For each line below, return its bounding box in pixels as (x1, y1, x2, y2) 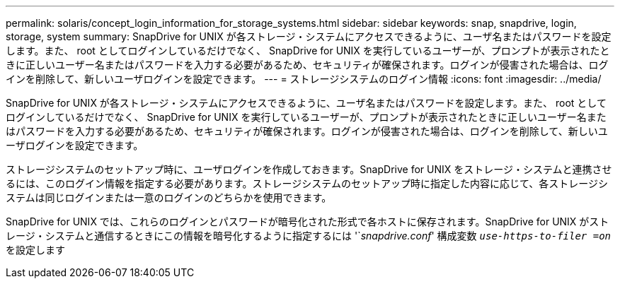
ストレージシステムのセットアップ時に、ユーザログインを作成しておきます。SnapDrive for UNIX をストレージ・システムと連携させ (6, 163, 612, 175)
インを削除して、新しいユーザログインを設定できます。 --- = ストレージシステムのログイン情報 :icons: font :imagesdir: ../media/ (6, 73, 602, 85)
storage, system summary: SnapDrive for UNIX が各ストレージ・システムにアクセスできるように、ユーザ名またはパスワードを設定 (6, 30, 612, 42)
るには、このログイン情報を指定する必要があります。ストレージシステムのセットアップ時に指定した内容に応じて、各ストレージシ (6, 177, 608, 189)
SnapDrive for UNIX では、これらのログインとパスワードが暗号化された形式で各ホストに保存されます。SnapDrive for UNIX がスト (6, 215, 609, 227)
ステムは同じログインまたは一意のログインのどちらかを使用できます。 (6, 191, 332, 203)
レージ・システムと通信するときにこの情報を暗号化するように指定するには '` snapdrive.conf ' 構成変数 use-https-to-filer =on (6, 230, 611, 242)
